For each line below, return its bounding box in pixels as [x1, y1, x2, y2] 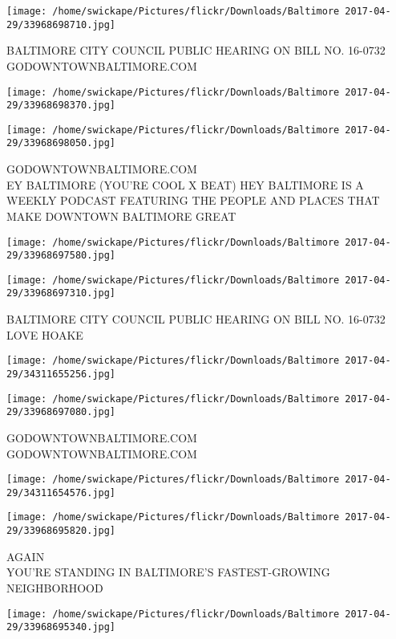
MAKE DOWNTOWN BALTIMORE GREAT [6, 207, 236, 224]
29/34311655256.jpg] [6, 368, 116, 380]
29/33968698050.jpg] [6, 137, 116, 149]
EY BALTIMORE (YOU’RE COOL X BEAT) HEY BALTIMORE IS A [6, 176, 364, 193]
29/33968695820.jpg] [6, 525, 116, 537]
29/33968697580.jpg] [6, 250, 116, 262]
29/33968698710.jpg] [6, 18, 116, 31]
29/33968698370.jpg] [6, 100, 116, 112]
